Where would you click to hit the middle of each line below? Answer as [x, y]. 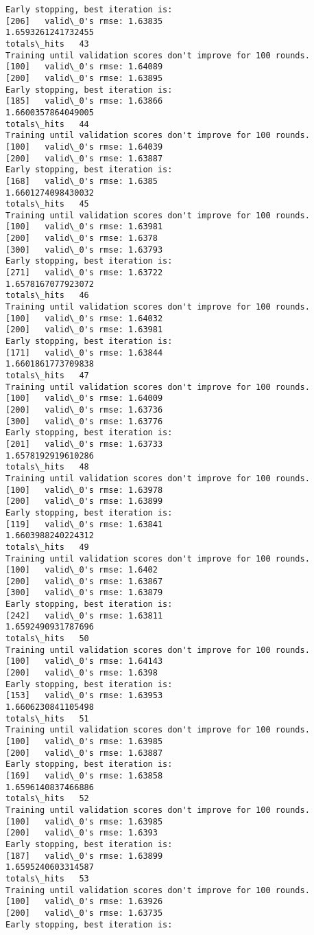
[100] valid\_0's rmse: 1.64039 [84, 147]
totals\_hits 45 [47, 204]
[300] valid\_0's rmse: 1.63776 [84, 421]
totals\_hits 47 [47, 376]
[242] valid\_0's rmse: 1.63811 [84, 615]
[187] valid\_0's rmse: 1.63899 [84, 856]
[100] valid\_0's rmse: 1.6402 [82, 570]
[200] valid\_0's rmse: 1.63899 [84, 501]
